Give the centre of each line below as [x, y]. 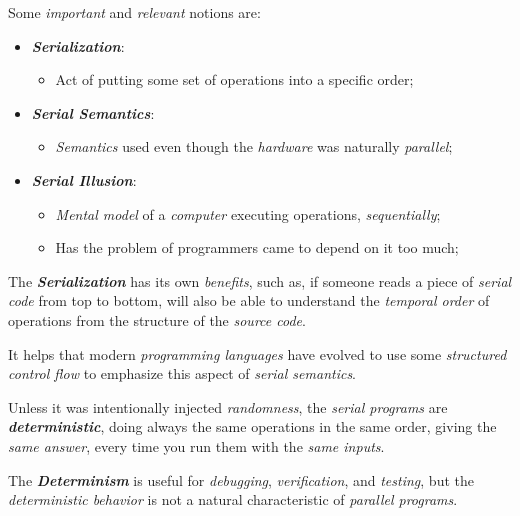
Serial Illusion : [84, 179]
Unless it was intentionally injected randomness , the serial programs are [228, 406]
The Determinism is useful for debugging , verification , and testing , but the [241, 479]
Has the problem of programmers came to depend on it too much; [257, 247]
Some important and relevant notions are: [134, 12]
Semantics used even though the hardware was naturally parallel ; [254, 146]
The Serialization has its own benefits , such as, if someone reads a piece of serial [260, 280]
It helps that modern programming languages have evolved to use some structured [257, 353]
